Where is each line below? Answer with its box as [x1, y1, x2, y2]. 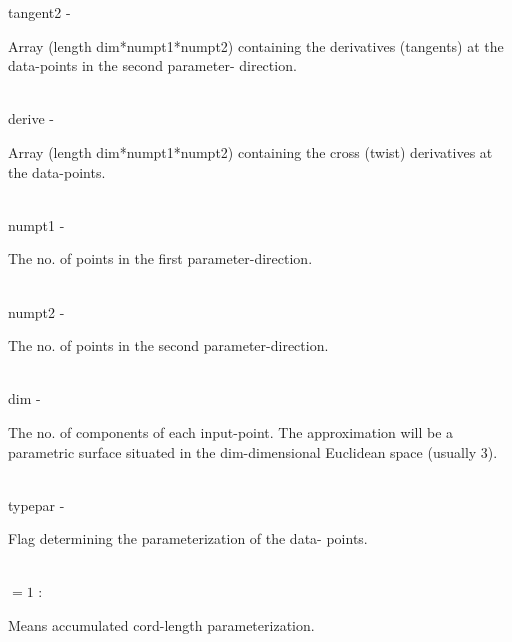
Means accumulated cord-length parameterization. [8, 615, 315, 636]
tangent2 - [8, 2, 71, 22]
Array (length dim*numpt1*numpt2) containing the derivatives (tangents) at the [8, 35, 504, 56]
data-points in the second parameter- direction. [8, 55, 297, 76]
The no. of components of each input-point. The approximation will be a [8, 421, 454, 442]
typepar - [8, 494, 65, 515]
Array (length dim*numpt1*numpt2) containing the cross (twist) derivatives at [8, 141, 493, 162]
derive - [8, 108, 54, 129]
